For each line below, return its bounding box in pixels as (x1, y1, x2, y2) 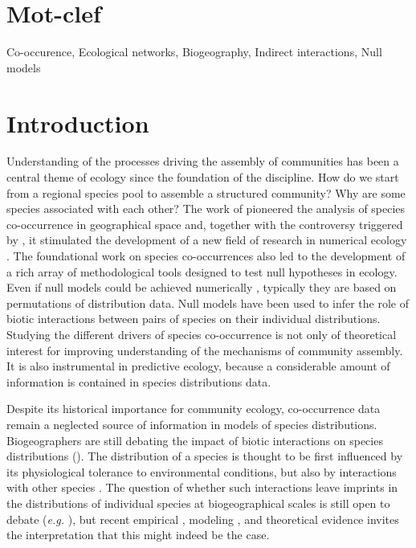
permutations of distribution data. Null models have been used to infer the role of (6, 294, 410, 311)
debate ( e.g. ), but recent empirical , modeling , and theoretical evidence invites (6, 510, 399, 527)
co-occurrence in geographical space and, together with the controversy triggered (6, 215, 403, 232)
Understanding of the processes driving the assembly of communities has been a (6, 153, 399, 170)
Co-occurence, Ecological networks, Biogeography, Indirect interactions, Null (6, 43, 382, 60)
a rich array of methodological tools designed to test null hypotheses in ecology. (6, 263, 398, 280)
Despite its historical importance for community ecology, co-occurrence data (6, 400, 381, 417)
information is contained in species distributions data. (6, 373, 271, 390)
